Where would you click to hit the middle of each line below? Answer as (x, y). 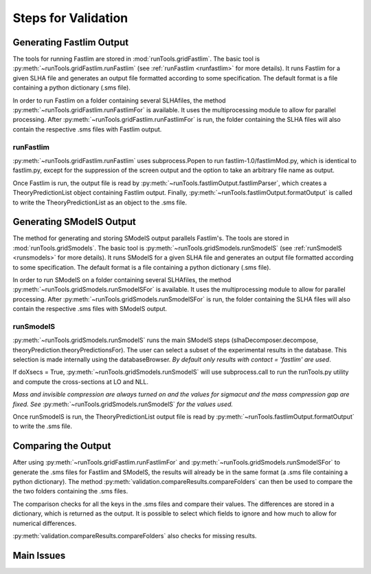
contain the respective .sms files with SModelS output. (90, 309)
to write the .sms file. (42, 426)
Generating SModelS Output (75, 222)
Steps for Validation (70, 18)
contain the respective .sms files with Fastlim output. (87, 129)
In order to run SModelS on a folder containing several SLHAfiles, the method (122, 279)
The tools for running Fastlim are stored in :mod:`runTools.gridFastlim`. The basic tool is (136, 59)
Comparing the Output (62, 446)
